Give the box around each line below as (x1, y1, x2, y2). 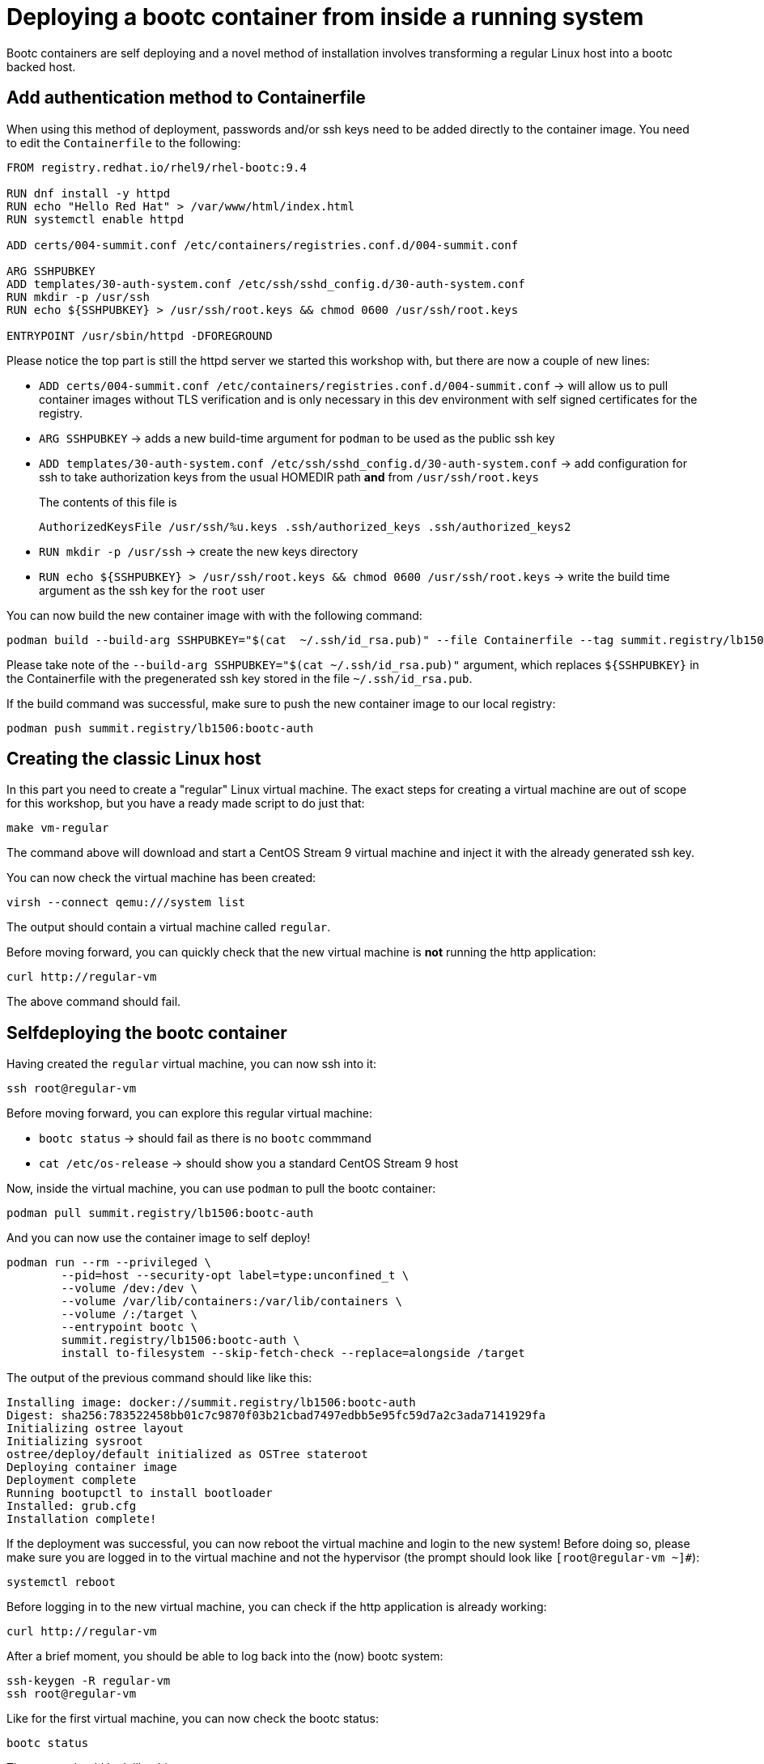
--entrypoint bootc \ (61, 1321, 198, 1334)
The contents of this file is (39, 494, 177, 509)
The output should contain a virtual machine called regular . (6, 920, 331, 935)
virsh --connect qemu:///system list (6, 896, 246, 910)
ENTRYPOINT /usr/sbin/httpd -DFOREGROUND (6, 329, 273, 342)
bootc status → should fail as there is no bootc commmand (39, 1131, 371, 1146)
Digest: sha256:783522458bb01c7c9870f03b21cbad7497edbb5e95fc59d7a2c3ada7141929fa (6, 1409, 545, 1423)
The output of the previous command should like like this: (6, 1371, 312, 1385)
